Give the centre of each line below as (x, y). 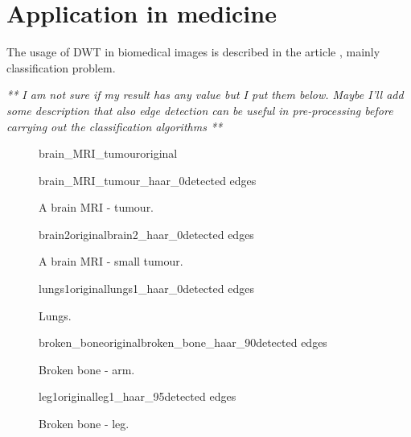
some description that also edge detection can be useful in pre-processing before (200, 110)
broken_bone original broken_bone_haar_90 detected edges (183, 342)
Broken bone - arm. (87, 369)
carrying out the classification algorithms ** (115, 126)
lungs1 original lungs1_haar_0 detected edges (146, 289)
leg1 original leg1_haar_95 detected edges (138, 396)
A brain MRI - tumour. (97, 207)
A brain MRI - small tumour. (111, 261)
